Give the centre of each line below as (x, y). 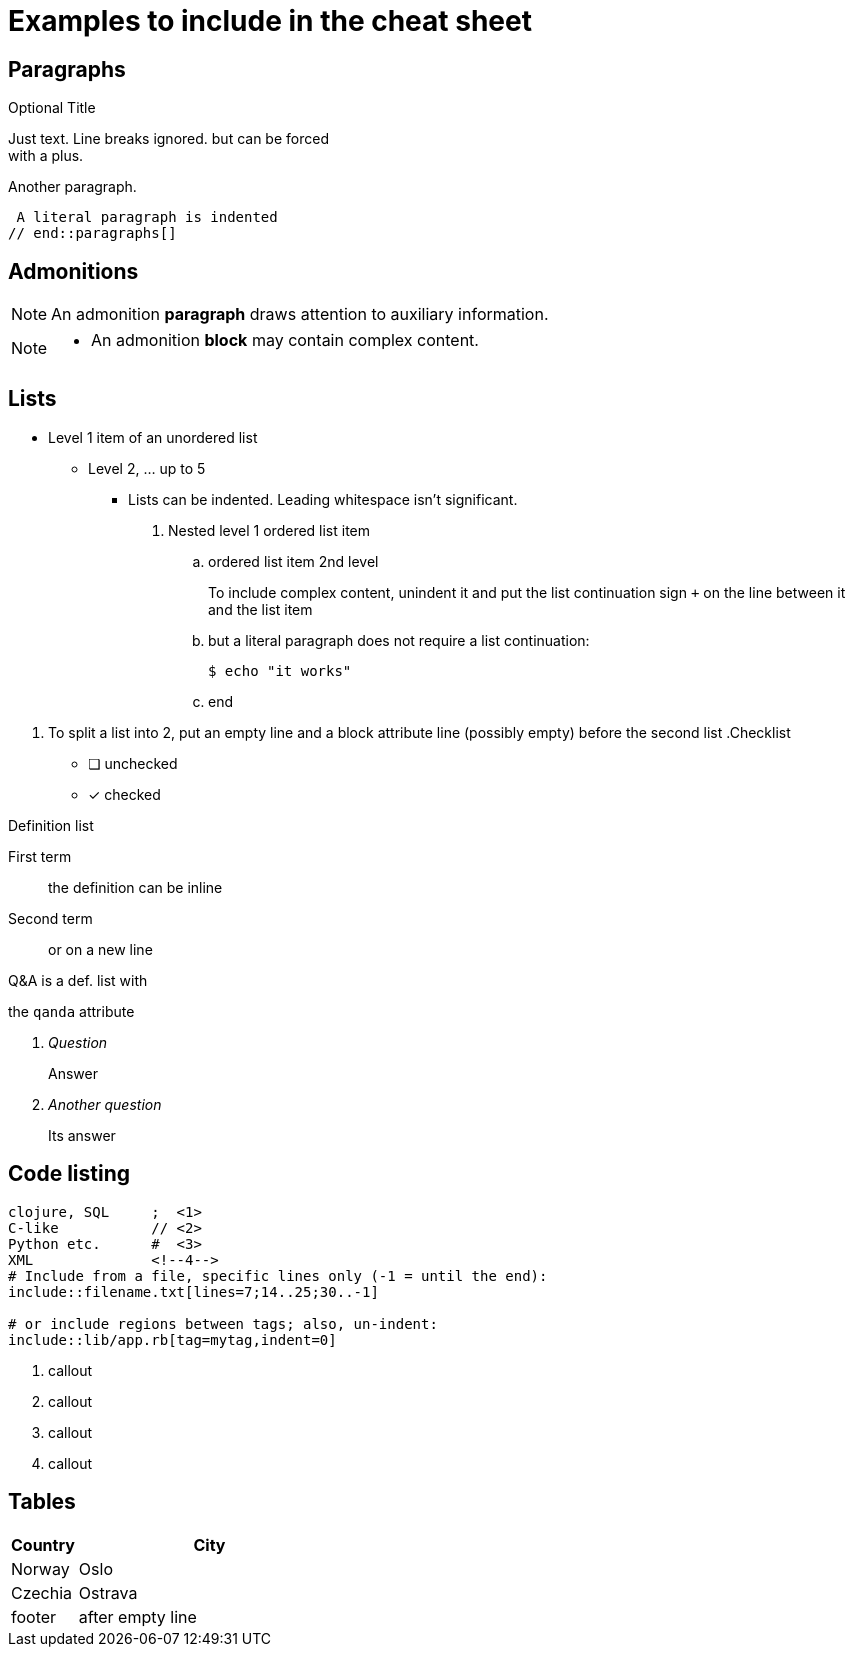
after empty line (137, 1616)
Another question (105, 1104)
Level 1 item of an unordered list (153, 437)
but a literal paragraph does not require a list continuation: (399, 640)
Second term (50, 918)
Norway (40, 1568)
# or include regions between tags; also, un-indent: (223, 1323)
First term (40, 856)
